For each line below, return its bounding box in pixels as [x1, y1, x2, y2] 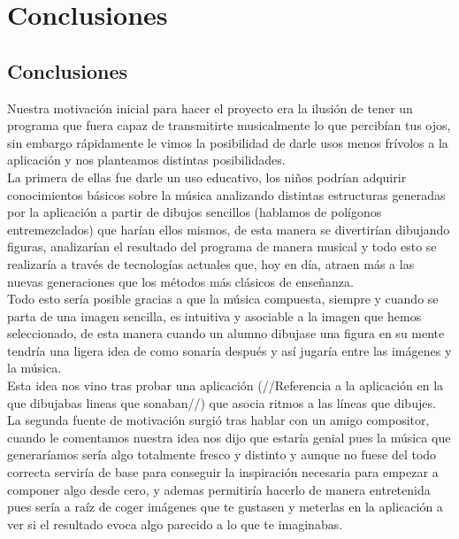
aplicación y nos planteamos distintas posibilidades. [7, 150, 286, 169]
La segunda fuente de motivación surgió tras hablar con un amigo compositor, [7, 411, 430, 429]
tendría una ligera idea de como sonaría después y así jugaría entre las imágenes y [7, 341, 452, 359]
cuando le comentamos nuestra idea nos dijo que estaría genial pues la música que [7, 427, 451, 446]
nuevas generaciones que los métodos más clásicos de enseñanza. [7, 272, 354, 290]
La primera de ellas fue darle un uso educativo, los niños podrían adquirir [7, 167, 407, 186]
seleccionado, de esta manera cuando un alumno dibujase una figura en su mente [7, 324, 445, 343]
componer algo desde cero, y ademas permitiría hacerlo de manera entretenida [7, 480, 431, 498]
